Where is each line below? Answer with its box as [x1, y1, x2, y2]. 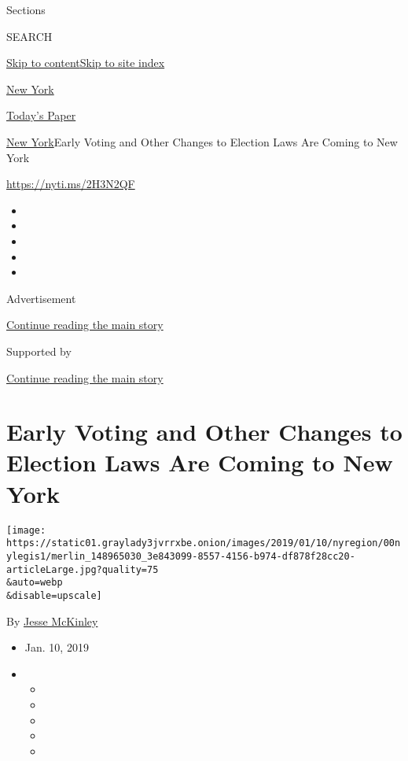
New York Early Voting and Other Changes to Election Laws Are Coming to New [6, 133, 398, 150]
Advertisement [6, 290, 76, 306]
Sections [6, 2, 46, 17]
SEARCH [6, 28, 53, 44]
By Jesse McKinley [6, 612, 98, 629]
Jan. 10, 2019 [24, 639, 89, 656]
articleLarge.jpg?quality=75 [6, 563, 159, 575]
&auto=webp [6, 577, 63, 589]
